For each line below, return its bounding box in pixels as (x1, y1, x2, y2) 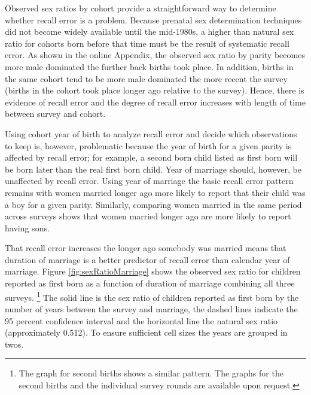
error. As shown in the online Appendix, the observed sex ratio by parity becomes (5, 49, 305, 61)
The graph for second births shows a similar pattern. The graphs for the (19, 367, 283, 379)
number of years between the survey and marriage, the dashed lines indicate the (5, 302, 298, 315)
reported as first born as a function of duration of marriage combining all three (5, 277, 295, 290)
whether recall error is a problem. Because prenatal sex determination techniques (5, 13, 302, 26)
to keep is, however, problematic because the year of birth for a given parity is (5, 139, 292, 152)
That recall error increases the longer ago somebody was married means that (5, 242, 286, 254)
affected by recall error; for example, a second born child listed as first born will (5, 151, 298, 164)
